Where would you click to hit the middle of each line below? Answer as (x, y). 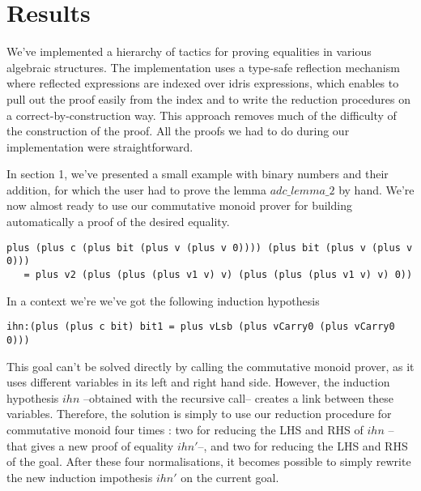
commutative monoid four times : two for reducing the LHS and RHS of (185, 429)
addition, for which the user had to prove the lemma (137, 189)
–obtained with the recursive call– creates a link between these (238, 397)
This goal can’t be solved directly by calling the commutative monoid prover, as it (210, 366)
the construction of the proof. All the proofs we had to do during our (178, 131)
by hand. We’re (376, 189)
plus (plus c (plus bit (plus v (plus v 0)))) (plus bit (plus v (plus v (210, 248)
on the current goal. (230, 477)
